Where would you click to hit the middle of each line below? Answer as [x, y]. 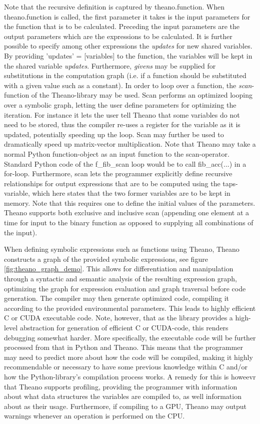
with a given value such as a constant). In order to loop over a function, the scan [128, 85]
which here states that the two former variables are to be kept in [131, 193]
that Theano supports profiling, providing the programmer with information [121, 386]
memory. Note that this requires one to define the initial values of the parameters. [130, 202]
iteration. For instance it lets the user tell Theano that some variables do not [122, 114]
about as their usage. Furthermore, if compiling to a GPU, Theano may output [125, 406]
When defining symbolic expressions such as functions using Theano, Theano [122, 249]
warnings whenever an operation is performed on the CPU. [94, 416]
